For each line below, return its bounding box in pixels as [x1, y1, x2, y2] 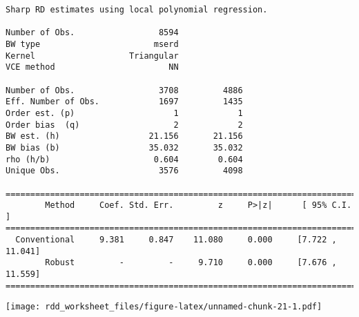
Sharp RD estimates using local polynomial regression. [6, 5, 268, 15]
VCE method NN [6, 62, 179, 73]
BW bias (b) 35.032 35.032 [6, 142, 243, 153]
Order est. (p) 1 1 [6, 108, 243, 118]
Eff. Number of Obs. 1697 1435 [6, 97, 243, 107]
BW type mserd [6, 39, 179, 49]
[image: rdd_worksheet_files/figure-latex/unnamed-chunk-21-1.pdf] [6, 302, 322, 312]
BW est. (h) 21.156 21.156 [6, 131, 243, 142]
